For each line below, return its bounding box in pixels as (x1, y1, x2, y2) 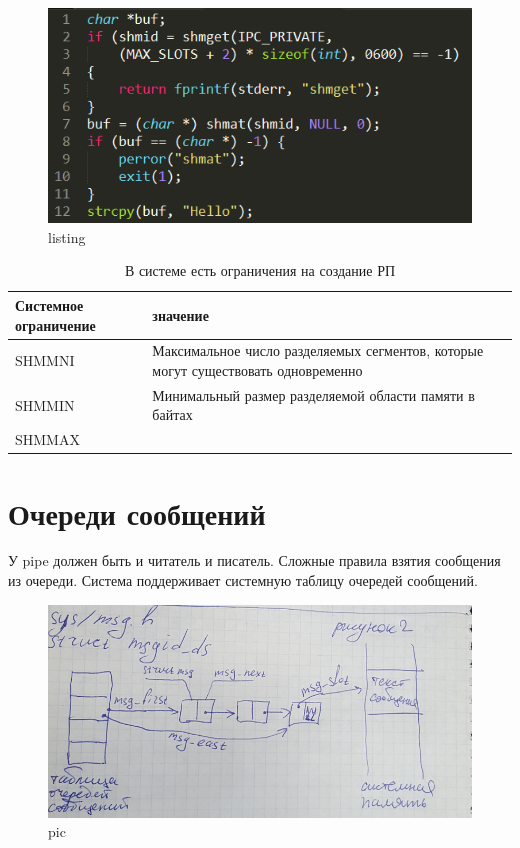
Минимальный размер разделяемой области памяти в (152, 384, 475, 405)
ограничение (15, 314, 96, 335)
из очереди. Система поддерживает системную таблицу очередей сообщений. (8, 570, 478, 591)
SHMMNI (15, 350, 75, 371)
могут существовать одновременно (152, 359, 363, 380)
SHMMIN (15, 394, 75, 415)
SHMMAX (15, 429, 80, 450)
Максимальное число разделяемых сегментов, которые (152, 340, 484, 361)
